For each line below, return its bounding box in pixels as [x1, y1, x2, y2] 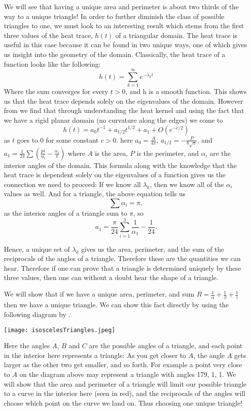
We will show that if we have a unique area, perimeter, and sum [4, 289, 195, 299]
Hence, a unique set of [4, 243, 70, 254]
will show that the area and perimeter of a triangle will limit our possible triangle [4, 378, 247, 389]
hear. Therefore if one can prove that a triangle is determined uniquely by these [4, 262, 241, 273]
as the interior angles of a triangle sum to [4, 207, 127, 218]
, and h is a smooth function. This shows [125, 86, 247, 96]
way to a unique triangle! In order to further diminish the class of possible [4, 11, 225, 21]
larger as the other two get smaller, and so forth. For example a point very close [4, 359, 242, 370]
